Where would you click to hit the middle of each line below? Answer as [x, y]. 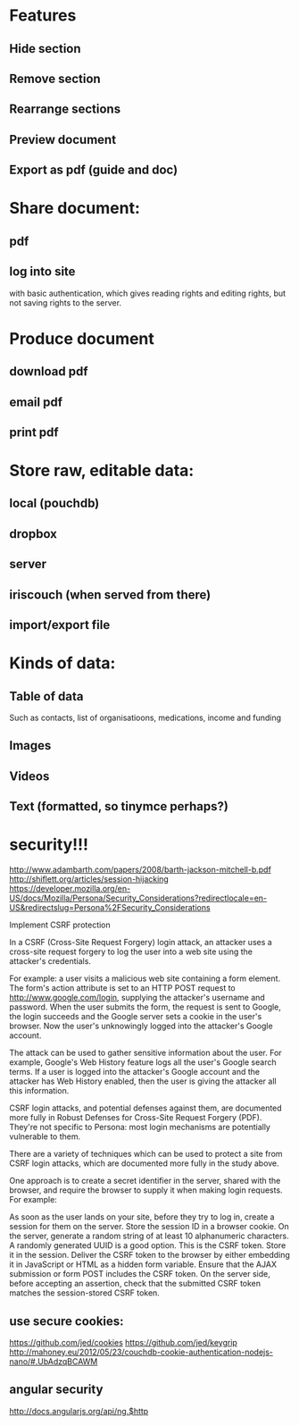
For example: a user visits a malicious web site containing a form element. [145, 978]
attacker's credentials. [50, 961]
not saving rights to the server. [66, 302]
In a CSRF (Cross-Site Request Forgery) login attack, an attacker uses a [141, 943]
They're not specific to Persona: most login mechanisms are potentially [140, 1127]
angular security [56, 1390]
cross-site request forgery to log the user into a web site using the [131, 951]
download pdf [49, 372]
